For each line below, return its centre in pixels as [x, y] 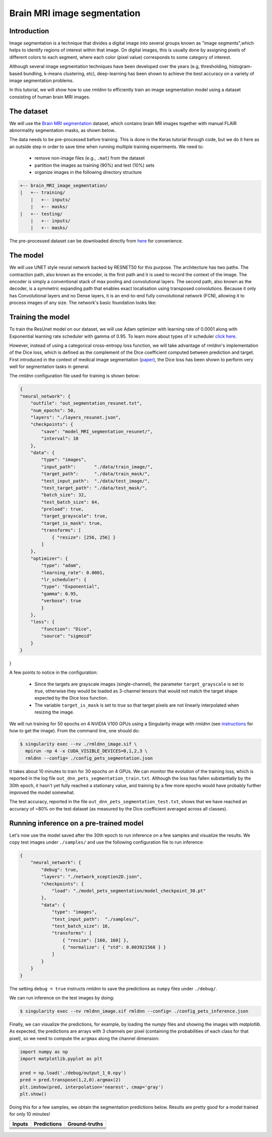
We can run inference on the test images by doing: [62, 998]
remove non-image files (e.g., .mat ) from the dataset [90, 158]
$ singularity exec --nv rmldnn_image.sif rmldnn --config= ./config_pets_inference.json [134, 1011]
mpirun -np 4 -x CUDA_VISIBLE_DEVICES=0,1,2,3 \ [87, 751]
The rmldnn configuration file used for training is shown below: [75, 376]
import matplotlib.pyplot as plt [61, 1059]
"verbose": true [61, 601]
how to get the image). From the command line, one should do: [75, 731]
